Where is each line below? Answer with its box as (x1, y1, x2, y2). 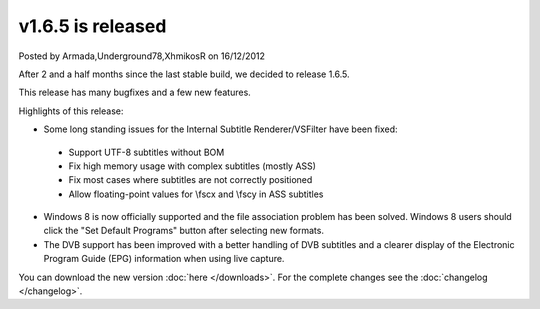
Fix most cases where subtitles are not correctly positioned (68, 174, 313, 186)
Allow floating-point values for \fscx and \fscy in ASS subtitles (68, 188, 324, 200)
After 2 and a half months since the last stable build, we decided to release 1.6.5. (18, 68, 350, 80)
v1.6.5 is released (18, 15, 167, 37)
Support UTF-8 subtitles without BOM (68, 146, 225, 158)
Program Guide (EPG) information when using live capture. (43, 253, 285, 265)
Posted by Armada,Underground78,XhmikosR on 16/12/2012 (18, 50, 265, 62)
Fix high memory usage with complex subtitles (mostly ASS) (68, 160, 317, 172)
